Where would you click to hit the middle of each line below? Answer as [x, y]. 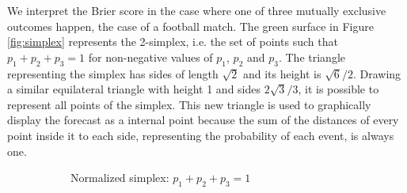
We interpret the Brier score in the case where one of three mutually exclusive [197, 10]
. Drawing [377, 73]
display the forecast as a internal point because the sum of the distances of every [203, 120]
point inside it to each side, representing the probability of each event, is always [201, 135]
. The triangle [312, 57]
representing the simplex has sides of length [113, 73]
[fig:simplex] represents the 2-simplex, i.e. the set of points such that [173, 42]
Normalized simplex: [120, 178]
